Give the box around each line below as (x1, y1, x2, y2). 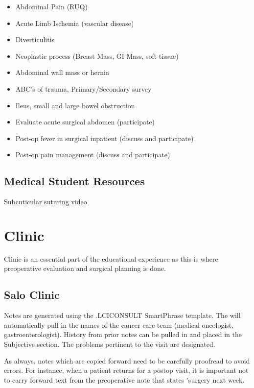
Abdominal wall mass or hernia (15, 67, 109, 77)
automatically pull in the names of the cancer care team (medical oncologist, (4, 319, 234, 330)
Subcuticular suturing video (4, 196, 87, 207)
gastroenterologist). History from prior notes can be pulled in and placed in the (4, 329, 242, 339)
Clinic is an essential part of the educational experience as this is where (4, 253, 218, 264)
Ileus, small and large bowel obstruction (15, 100, 135, 110)
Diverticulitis (15, 34, 55, 45)
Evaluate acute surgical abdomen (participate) (15, 117, 155, 127)
